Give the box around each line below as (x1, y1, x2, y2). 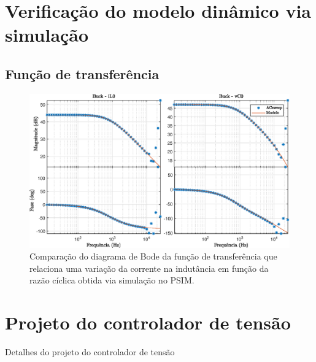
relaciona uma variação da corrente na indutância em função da (29, 261, 269, 274)
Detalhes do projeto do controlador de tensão (5, 345, 175, 358)
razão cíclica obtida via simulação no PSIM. (29, 274, 195, 287)
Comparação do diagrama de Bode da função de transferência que (29, 250, 277, 263)
